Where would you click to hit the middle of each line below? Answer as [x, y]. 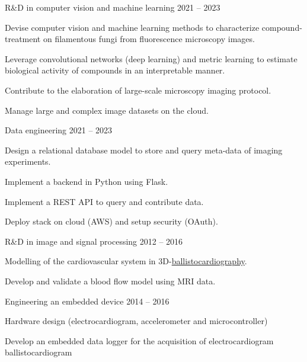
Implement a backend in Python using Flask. [87, 181]
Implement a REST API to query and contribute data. [104, 201]
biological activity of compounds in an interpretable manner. [115, 70]
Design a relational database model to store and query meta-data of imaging [144, 150]
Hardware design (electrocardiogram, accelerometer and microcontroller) [136, 321]
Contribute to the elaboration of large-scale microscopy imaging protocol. [138, 90]
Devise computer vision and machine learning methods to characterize [132, 27]
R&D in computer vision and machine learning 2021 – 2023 [113, 7]
